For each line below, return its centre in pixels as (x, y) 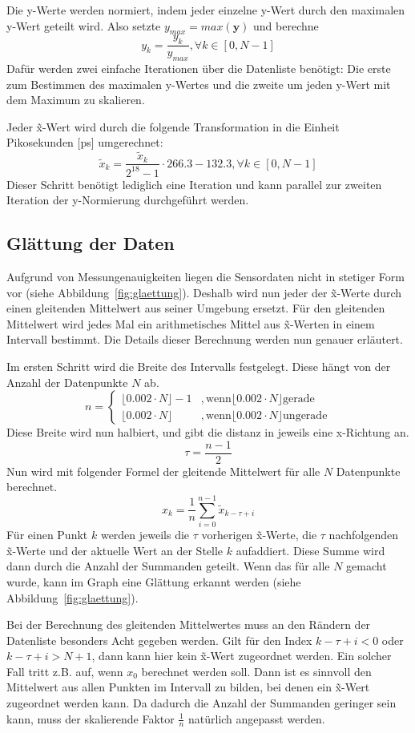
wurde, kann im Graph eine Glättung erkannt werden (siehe (154, 581)
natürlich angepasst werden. (256, 718)
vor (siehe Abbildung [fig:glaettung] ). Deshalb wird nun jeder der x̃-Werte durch (204, 292)
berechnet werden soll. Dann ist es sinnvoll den (256, 671)
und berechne (286, 25)
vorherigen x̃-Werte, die (259, 535)
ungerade (305, 415)
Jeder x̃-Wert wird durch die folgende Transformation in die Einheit (173, 126)
